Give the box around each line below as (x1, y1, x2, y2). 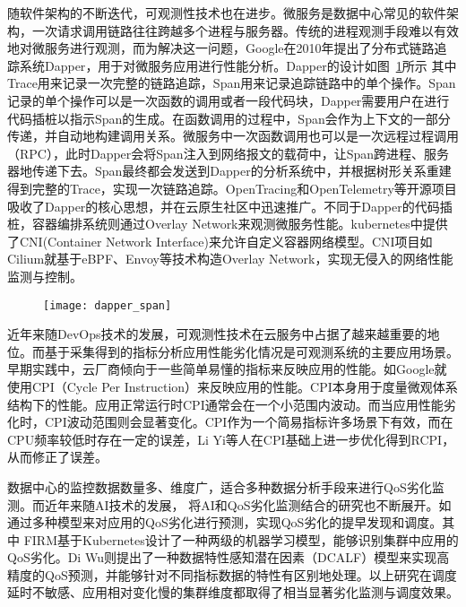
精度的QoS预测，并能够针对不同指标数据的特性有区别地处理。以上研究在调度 (7, 565, 457, 584)
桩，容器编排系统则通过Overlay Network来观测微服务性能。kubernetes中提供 (7, 214, 448, 233)
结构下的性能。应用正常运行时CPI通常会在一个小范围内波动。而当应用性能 (7, 395, 444, 413)
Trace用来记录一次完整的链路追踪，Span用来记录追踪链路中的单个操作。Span (7, 74, 456, 92)
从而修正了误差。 (7, 447, 108, 466)
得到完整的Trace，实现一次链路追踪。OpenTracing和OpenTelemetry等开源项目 (7, 178, 457, 197)
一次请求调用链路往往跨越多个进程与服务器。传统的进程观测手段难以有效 (31, 21, 459, 39)
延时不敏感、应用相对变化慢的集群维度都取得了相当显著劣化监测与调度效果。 (7, 583, 459, 602)
